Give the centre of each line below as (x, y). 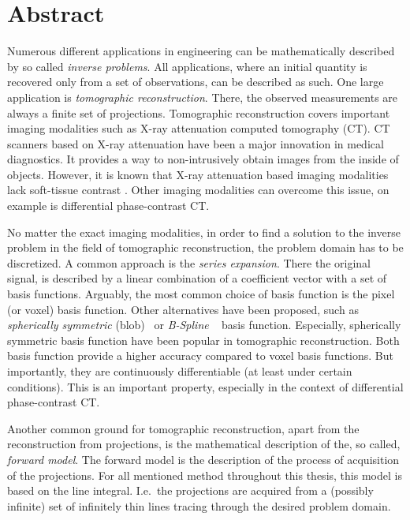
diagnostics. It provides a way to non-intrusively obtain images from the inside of (203, 159)
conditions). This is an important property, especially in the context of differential (205, 386)
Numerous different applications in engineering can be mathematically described (201, 51)
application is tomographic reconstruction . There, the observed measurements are (203, 97)
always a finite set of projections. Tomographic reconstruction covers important (199, 112)
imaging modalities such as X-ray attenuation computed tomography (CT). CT (199, 128)
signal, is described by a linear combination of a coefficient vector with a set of (197, 278)
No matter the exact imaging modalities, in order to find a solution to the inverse (204, 232)
